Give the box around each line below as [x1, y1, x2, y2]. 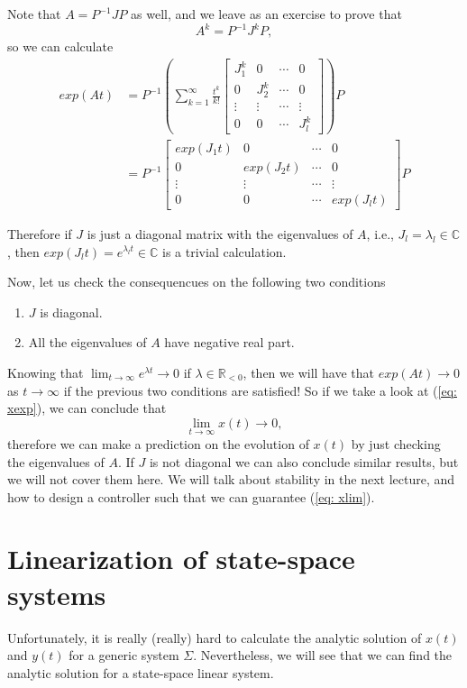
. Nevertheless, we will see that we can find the [193, 646, 453, 665]
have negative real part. [164, 333, 295, 352]
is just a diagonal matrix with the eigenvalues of [87, 224, 353, 243]
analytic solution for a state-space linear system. [7, 663, 274, 682]
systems [7, 575, 106, 612]
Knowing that [7, 362, 84, 381]
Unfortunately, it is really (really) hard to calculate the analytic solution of [7, 628, 422, 647]
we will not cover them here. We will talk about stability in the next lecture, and [7, 470, 455, 489]
